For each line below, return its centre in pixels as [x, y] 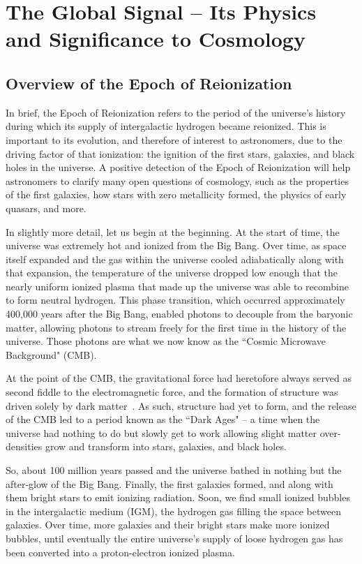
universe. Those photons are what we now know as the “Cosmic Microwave [166, 341]
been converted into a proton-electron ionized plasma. [120, 552]
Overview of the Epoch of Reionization [149, 83]
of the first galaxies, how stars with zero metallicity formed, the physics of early [176, 194]
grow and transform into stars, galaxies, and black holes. [166, 446]
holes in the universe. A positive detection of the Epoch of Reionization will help [178, 167]
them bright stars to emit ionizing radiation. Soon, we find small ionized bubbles [178, 497]
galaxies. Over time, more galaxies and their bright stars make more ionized [168, 525]
